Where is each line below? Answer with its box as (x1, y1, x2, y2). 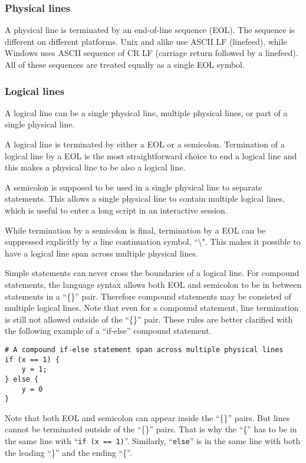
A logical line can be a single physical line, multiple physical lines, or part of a (5, 106, 288, 119)
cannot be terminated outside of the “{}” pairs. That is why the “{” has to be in (5, 423, 297, 435)
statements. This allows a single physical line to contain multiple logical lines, (5, 192, 285, 205)
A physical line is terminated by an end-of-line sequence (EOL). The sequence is (5, 24, 295, 36)
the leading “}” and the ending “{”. (5, 446, 132, 458)
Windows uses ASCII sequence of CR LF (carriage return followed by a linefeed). (5, 47, 298, 59)
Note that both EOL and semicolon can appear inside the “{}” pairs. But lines (5, 411, 290, 423)
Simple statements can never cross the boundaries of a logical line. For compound (5, 267, 300, 279)
